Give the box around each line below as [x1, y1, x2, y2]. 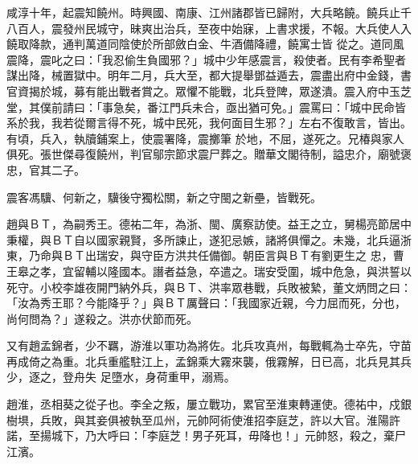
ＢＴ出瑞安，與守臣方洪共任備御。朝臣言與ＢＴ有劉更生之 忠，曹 [62, 247, 404, 264]
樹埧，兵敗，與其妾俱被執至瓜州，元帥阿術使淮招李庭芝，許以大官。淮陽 [6, 411, 389, 428]
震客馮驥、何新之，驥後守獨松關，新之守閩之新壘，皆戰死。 [6, 188, 322, 205]
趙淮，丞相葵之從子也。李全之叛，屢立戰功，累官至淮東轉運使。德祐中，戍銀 [6, 396, 412, 413]
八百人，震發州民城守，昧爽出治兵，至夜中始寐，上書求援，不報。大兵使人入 [6, 19, 412, 36]
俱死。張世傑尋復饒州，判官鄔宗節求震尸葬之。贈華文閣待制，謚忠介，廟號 [6, 146, 400, 162]
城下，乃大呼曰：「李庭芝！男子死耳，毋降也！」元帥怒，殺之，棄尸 [51, 427, 406, 444]
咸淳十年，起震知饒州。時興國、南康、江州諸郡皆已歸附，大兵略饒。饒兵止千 [6, 4, 412, 20]
